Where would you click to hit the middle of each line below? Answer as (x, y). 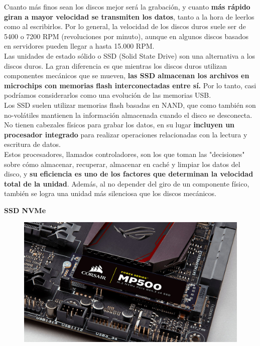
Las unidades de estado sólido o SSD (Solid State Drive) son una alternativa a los (130, 55)
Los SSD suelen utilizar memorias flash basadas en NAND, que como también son (130, 105)
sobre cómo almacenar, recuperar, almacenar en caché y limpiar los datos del (122, 164)
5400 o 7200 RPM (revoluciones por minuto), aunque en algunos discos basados (126, 36)
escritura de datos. (33, 144)
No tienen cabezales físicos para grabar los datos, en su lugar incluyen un (119, 125)
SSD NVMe (25, 210)
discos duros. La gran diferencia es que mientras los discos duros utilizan (116, 65)
